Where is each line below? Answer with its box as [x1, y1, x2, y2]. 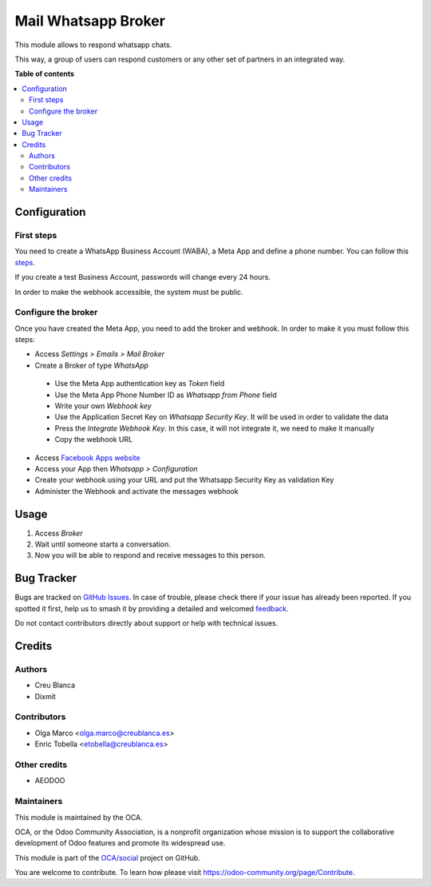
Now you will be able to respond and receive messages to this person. [34, 551, 267, 560]
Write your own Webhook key [54, 401, 152, 411]
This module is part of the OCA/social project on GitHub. [14, 853, 201, 862]
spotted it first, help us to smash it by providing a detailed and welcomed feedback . [14, 603, 289, 613]
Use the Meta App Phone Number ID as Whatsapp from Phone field [54, 390, 277, 400]
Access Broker [34, 528, 83, 538]
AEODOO [34, 776, 65, 786]
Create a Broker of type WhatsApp [34, 360, 149, 370]
